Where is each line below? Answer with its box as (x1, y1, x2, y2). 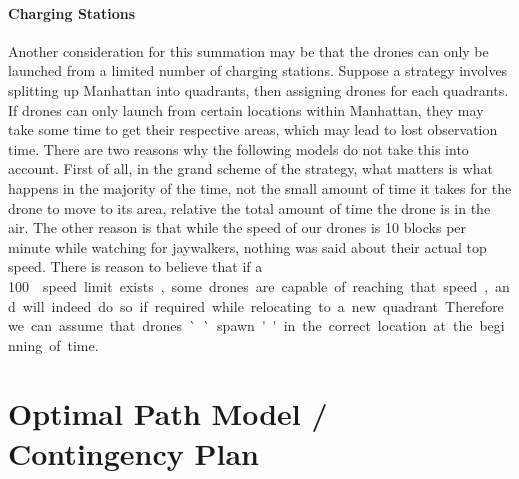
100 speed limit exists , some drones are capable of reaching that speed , (8, 275, 489, 296)
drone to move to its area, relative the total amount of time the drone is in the (8, 197, 491, 218)
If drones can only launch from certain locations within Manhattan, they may (8, 99, 484, 120)
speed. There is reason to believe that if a (8, 256, 263, 277)
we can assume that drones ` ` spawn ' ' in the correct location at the (8, 315, 473, 336)
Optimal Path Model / (8, 393, 328, 434)
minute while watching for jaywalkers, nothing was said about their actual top (8, 236, 487, 257)
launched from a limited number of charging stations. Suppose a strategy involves (8, 60, 508, 81)
